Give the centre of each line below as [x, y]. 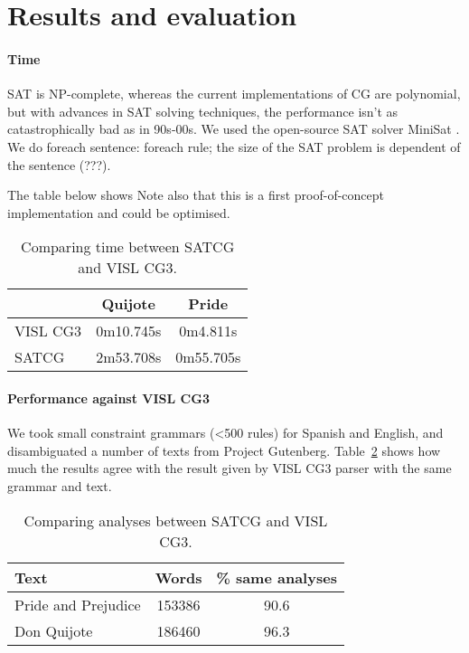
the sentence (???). [59, 164]
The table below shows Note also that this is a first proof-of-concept [196, 195]
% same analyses [277, 577]
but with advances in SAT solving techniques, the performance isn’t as [203, 111]
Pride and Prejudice [78, 604]
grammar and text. [60, 485]
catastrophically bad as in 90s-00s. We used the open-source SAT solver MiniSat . [234, 129]
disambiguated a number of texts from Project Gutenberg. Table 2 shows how [224, 450]
